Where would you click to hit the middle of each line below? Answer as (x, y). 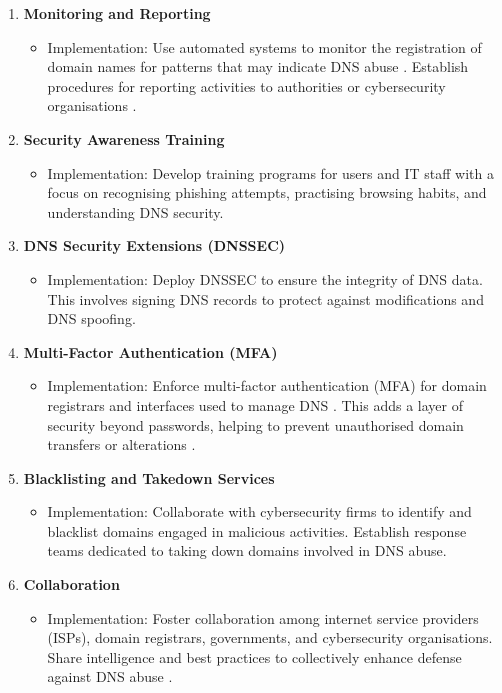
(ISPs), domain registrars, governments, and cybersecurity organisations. (270, 637)
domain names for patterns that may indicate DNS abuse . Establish (258, 66)
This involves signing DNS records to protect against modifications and (265, 298)
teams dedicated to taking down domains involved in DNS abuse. (247, 550)
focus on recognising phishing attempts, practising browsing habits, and (267, 192)
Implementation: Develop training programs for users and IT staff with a (270, 172)
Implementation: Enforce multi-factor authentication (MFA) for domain (267, 385)
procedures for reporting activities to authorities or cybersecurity (246, 85)
